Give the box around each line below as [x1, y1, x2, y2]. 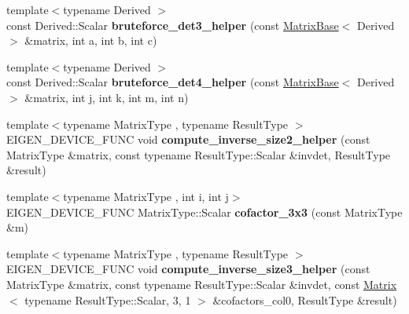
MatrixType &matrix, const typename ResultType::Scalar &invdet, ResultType [6, 146, 391, 162]
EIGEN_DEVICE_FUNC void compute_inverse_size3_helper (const [6, 261, 370, 277]
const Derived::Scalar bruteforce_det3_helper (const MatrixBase [6, 16, 339, 33]
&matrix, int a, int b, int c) [24, 32, 157, 49]
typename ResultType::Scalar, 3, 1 [24, 291, 191, 308]
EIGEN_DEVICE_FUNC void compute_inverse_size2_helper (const [6, 131, 370, 148]
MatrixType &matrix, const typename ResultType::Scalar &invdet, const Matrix [6, 276, 397, 292]
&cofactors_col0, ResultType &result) [212, 291, 397, 308]
